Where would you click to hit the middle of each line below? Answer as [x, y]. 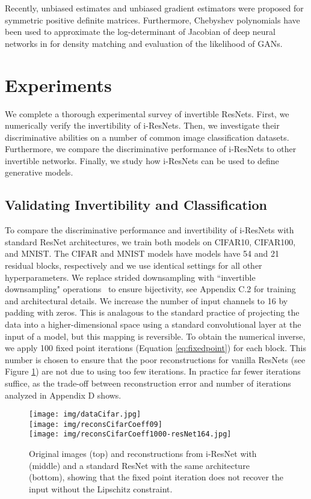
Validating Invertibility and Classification [136, 205]
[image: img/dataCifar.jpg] [85, 415]
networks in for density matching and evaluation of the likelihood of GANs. [144, 43]
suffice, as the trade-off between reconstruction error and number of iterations [148, 383]
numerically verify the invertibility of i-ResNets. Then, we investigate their [142, 125]
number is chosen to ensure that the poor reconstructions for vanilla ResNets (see [155, 359]
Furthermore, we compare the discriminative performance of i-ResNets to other [151, 149]
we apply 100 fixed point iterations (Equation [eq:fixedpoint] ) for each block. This [156, 348]
